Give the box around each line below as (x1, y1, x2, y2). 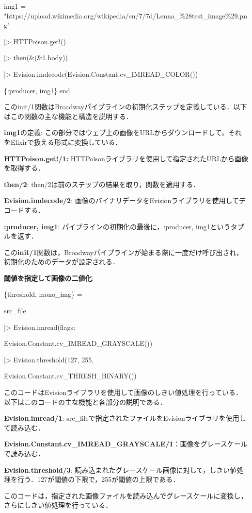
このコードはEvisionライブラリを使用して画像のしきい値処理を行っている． (4, 387, 242, 397)
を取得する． (4, 163, 45, 173)
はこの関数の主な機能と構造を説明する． (4, 111, 133, 121)
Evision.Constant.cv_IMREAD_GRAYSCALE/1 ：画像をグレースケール (4, 439, 248, 449)
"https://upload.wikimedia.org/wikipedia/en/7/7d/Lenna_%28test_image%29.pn (4, 10, 247, 20)
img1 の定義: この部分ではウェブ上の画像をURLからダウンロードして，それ (4, 127, 242, 137)
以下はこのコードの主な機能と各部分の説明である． (4, 396, 167, 407)
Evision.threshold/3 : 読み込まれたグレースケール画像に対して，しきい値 (4, 464, 237, 475)
